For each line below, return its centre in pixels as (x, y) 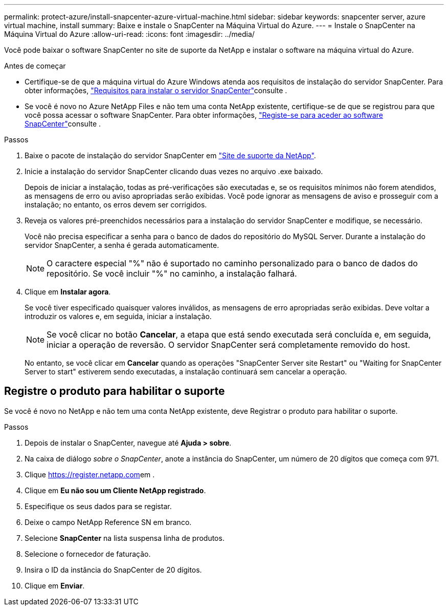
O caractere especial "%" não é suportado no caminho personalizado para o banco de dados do (232, 263)
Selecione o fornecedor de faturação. (88, 554)
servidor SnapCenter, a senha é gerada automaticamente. (122, 245)
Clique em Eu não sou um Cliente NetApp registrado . (115, 490)
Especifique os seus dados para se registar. (98, 506)
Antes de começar (35, 66)
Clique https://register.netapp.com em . (90, 474)
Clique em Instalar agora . (68, 292)
